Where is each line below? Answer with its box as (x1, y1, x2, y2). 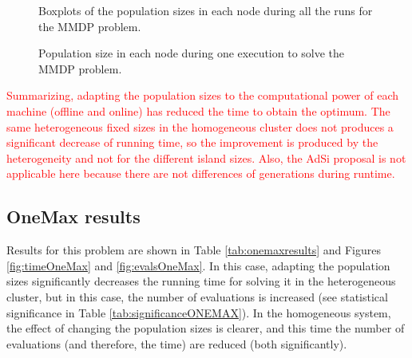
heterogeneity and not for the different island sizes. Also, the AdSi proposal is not (6, 149, 406, 166)
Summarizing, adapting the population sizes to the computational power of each (6, 87, 399, 104)
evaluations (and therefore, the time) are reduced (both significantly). (6, 335, 347, 352)
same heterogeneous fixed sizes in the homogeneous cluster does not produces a (6, 118, 394, 135)
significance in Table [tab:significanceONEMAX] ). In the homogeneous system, (6, 304, 391, 321)
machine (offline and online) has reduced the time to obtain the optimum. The (6, 102, 390, 119)
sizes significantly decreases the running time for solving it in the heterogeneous (6, 273, 396, 289)
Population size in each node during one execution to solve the (38, 45, 345, 61)
